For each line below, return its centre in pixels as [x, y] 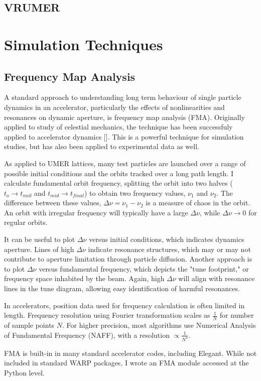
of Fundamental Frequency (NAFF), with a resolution [87, 335]
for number [237, 315]
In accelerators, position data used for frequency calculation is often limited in [124, 305]
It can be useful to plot [40, 239]
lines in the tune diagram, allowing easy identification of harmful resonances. [122, 288]
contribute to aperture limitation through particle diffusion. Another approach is [128, 259]
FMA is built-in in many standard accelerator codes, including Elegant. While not [130, 353]
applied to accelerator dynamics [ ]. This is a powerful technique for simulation [124, 136]
